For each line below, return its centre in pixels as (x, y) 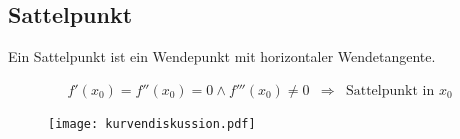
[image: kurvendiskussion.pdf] (152, 123)
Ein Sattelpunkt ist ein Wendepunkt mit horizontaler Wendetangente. (222, 56)
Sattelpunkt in (390, 90)
